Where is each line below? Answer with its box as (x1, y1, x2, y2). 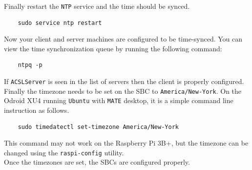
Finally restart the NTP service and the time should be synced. (4, 1, 190, 11)
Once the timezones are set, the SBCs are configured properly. (4, 157, 190, 167)
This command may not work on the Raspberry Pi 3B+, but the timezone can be (4, 138, 249, 148)
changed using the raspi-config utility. (4, 147, 124, 157)
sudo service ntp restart (18, 19, 102, 26)
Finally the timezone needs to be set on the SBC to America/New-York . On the (4, 85, 242, 96)
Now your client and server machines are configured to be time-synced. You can (4, 34, 243, 44)
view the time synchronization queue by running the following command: (4, 43, 222, 53)
